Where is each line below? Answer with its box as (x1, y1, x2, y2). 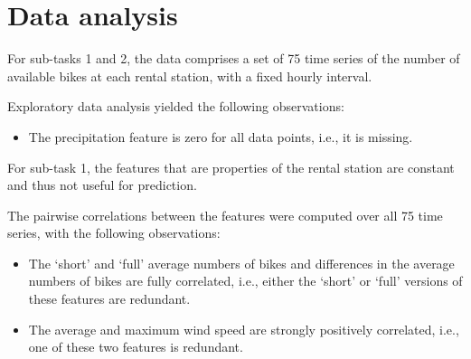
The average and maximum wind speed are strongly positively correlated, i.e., (28, 319, 459, 338)
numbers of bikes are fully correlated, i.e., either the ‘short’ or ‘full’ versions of (28, 271, 463, 290)
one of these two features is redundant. (28, 337, 243, 356)
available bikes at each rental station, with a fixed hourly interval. (7, 66, 372, 85)
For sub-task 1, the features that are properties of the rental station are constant (7, 157, 455, 176)
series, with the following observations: (7, 223, 221, 242)
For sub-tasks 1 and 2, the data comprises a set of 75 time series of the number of (7, 49, 460, 68)
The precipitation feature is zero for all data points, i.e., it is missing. (28, 127, 413, 146)
